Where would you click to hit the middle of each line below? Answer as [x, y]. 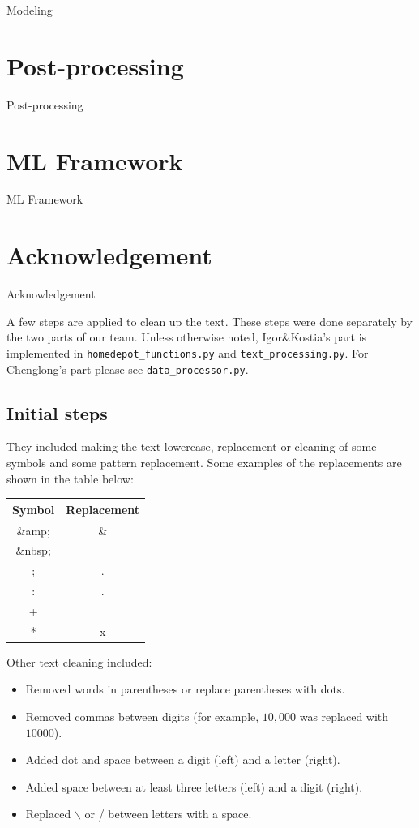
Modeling [30, 10]
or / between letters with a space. [168, 814]
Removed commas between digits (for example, [142, 716]
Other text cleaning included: [79, 661]
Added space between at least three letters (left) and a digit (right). [194, 786]
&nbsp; [33, 550]
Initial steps [57, 412]
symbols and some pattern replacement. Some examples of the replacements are [204, 463]
